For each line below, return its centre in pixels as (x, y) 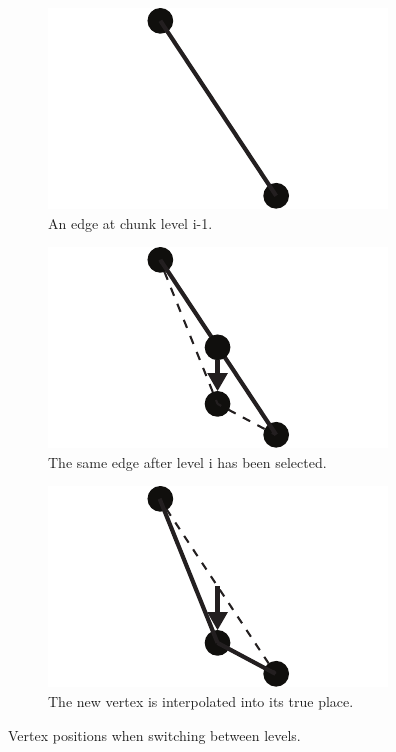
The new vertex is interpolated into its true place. (201, 700)
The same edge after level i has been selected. (187, 461)
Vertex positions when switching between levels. (154, 734)
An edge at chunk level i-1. (130, 222)
